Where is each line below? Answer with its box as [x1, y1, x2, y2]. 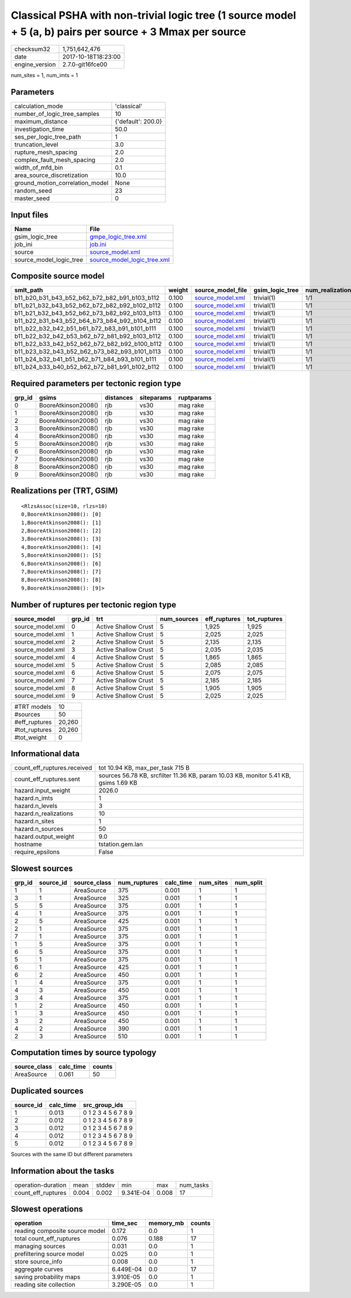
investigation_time [14, 125, 64, 133]
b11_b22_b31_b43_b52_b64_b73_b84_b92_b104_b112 [14, 317, 162, 325]
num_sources [160, 614, 199, 623]
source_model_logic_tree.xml [90, 255, 170, 263]
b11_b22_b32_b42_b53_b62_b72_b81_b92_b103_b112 [14, 332, 161, 341]
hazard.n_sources [14, 825, 64, 833]
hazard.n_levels [14, 802, 58, 810]
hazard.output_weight [14, 833, 74, 841]
